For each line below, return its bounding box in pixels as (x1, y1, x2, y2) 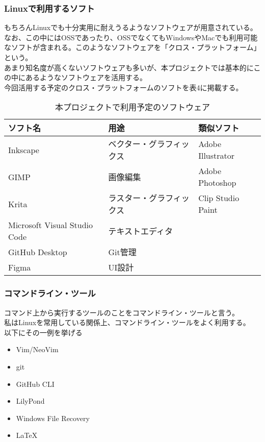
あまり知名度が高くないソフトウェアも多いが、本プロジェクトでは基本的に (4, 62, 254, 72)
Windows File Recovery (16, 412, 90, 423)
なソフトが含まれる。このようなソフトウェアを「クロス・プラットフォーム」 (4, 42, 261, 53)
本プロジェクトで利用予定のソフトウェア (55, 101, 210, 113)
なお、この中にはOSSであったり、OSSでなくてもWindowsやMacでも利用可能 (4, 32, 258, 42)
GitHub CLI (16, 378, 55, 389)
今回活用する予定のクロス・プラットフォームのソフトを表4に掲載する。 (4, 82, 243, 92)
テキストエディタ (108, 225, 173, 237)
